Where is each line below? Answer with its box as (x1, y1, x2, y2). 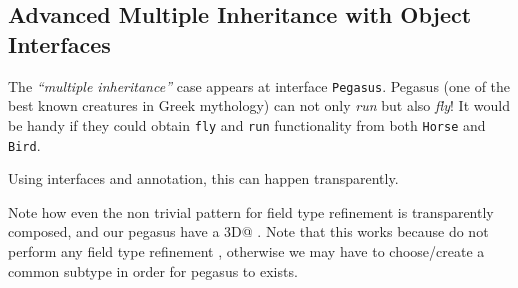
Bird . (8, 134, 41, 155)
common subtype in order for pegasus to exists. (8, 260, 298, 281)
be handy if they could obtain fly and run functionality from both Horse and (8, 114, 486, 135)
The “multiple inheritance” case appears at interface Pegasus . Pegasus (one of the (8, 75, 511, 96)
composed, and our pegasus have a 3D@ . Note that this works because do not (8, 221, 489, 242)
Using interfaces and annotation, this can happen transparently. (8, 168, 399, 189)
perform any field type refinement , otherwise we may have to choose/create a (8, 240, 485, 261)
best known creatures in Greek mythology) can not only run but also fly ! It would (8, 95, 510, 116)
